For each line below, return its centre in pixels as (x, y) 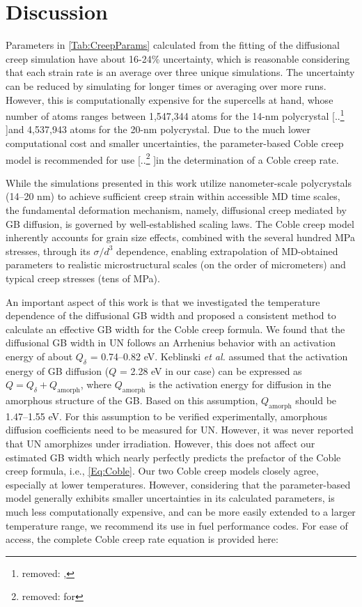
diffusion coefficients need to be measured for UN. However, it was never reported (180, 430)
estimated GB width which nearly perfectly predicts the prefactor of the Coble (173, 457)
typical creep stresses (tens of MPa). (83, 278)
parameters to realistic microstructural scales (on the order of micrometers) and (176, 264)
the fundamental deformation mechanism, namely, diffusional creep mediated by (176, 209)
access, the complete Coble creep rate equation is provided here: (142, 539)
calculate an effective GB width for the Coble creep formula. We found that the (175, 329)
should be (316, 400)
